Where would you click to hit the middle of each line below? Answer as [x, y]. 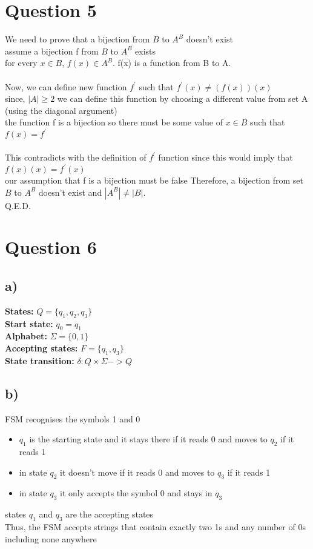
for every [21, 63]
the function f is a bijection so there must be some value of [114, 122]
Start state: [29, 323]
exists [146, 51]
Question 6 [51, 247]
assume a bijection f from [52, 51]
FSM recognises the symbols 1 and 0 [73, 418]
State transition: [40, 360]
